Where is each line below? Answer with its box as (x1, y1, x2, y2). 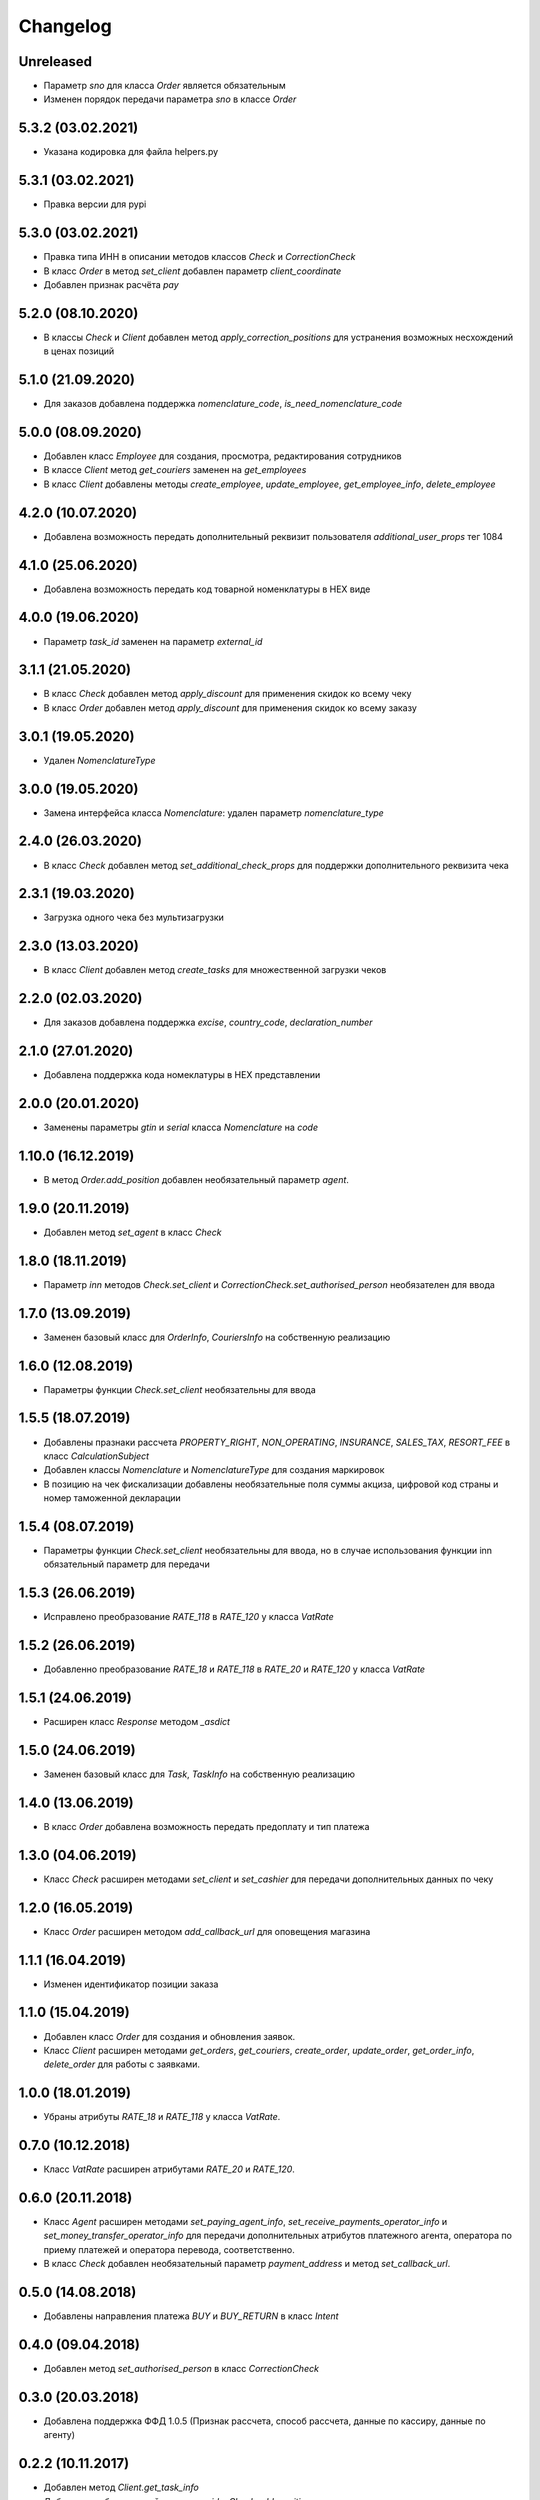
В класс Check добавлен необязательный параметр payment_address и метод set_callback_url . (43, 2258, 451, 2270)
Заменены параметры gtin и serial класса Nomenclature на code (43, 1121, 319, 1134)
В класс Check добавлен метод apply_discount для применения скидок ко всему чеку (43, 688, 412, 700)
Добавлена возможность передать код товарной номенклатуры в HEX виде (43, 583, 371, 595)
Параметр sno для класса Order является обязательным (43, 80, 286, 92)
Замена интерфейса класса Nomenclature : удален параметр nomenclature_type (43, 806, 384, 819)
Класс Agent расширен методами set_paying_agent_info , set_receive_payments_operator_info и (43, 2216, 448, 2228)
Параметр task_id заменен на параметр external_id (43, 635, 263, 647)
